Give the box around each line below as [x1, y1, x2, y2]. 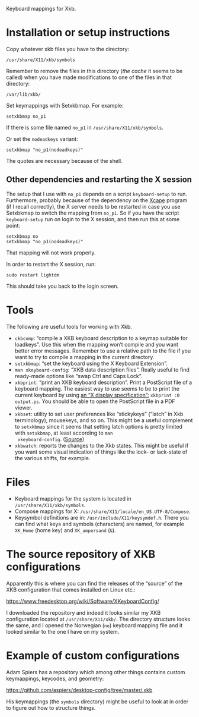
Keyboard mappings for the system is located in [14, 495, 131, 502]
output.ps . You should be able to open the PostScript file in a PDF [14, 398, 176, 405]
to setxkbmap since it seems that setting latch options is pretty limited [14, 423, 182, 430]
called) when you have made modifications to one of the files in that [6, 74, 172, 81]
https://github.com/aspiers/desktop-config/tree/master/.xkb [6, 686, 153, 693]
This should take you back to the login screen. [6, 282, 119, 290]
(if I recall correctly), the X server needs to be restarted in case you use [6, 203, 181, 210]
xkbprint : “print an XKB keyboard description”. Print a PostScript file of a [14, 379, 192, 386]
